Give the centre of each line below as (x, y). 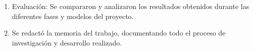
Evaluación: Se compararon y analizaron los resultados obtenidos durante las (131, 6)
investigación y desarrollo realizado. (67, 42)
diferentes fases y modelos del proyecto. (73, 16)
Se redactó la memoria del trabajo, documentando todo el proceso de (119, 33)
